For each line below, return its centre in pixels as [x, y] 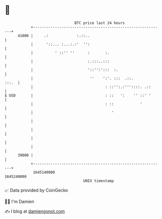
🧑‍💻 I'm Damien [20, 201]
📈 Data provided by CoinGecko [36, 190]
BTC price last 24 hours [100, 23]
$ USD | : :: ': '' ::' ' [78, 95]
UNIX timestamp [99, 181]
